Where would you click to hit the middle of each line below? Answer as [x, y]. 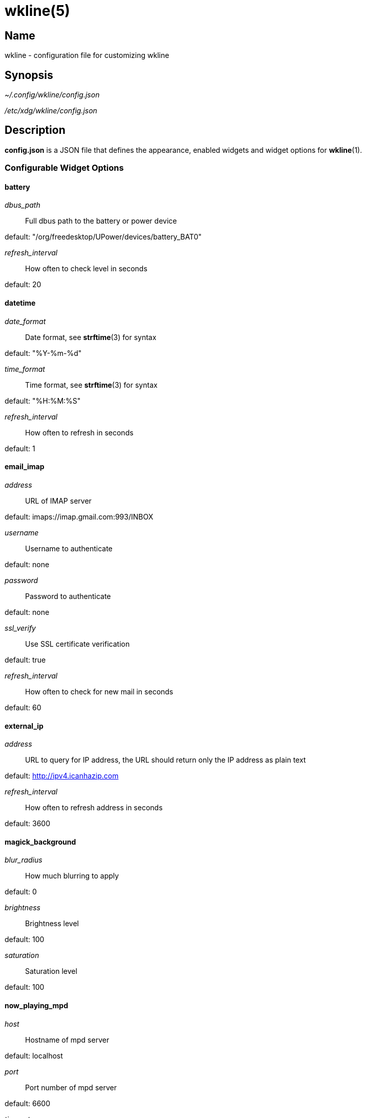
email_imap [25, 467]
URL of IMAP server [58, 501]
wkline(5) [37, 11]
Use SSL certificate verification [78, 644]
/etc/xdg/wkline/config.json [51, 111]
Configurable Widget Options [64, 168]
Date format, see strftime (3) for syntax [91, 337]
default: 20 [23, 285]
